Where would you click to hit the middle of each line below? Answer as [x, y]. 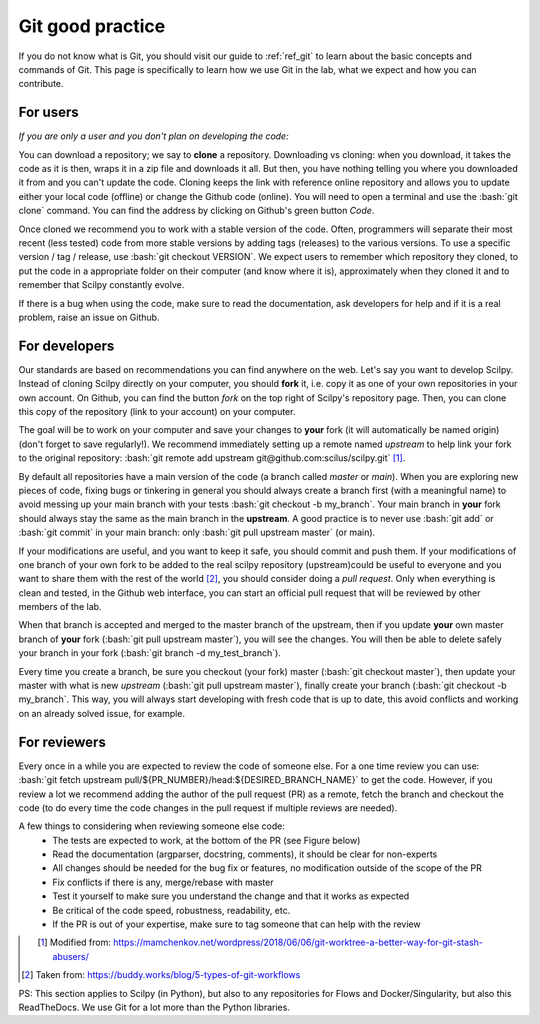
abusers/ [70, 956]
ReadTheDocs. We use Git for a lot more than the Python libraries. [154, 1007]
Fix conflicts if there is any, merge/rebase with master [163, 882]
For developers [66, 345]
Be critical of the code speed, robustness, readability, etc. [171, 910]
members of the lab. [60, 607]
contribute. [41, 84]
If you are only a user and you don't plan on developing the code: [153, 136]
